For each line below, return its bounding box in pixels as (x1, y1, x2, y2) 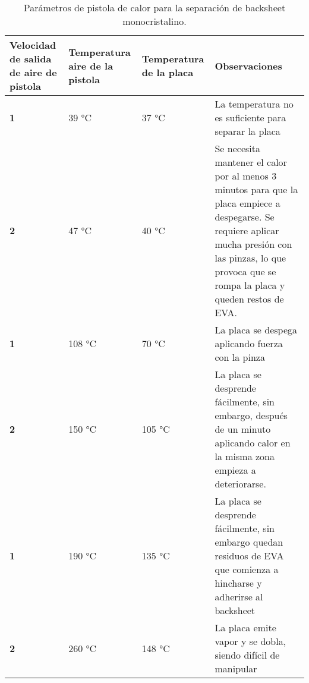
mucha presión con (215, 237, 292, 251)
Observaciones (215, 58, 282, 73)
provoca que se (215, 265, 276, 278)
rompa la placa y (215, 278, 285, 292)
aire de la (68, 58, 113, 73)
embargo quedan (215, 535, 283, 549)
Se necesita (215, 141, 260, 155)
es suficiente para (215, 111, 286, 124)
